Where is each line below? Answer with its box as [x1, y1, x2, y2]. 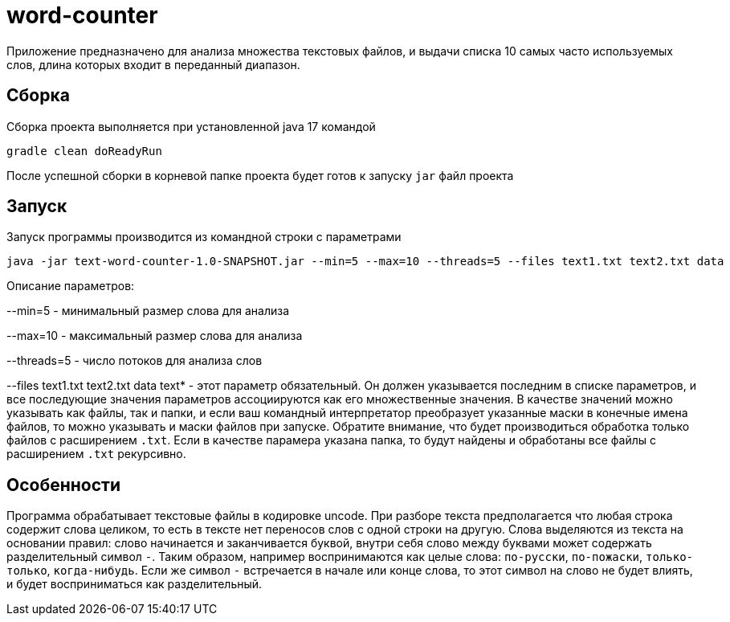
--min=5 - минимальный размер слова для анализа [6, 304, 290, 318]
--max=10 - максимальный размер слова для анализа [6, 329, 303, 343]
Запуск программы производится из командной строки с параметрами [6, 230, 402, 244]
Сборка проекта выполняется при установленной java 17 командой [6, 119, 376, 133]
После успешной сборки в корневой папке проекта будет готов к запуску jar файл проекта [6, 168, 514, 182]
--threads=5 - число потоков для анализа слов [6, 354, 263, 368]
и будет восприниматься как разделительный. [6, 577, 263, 591]
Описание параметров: [6, 279, 135, 293]
